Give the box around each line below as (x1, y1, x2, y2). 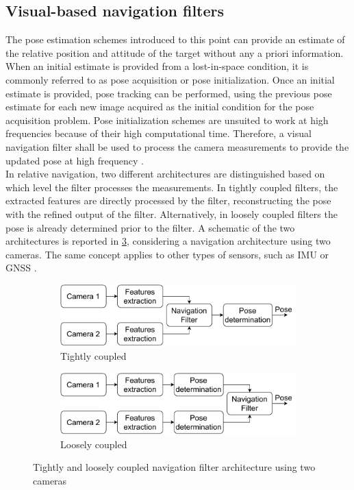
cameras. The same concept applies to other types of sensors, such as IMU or (5, 247, 329, 261)
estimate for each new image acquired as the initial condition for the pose (5, 99, 314, 114)
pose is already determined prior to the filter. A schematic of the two (5, 220, 295, 234)
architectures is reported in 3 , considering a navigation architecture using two (5, 234, 331, 248)
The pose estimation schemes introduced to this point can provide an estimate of (5, 32, 345, 47)
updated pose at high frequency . (5, 153, 144, 167)
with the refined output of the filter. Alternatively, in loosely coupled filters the (5, 206, 338, 221)
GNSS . (5, 260, 37, 275)
